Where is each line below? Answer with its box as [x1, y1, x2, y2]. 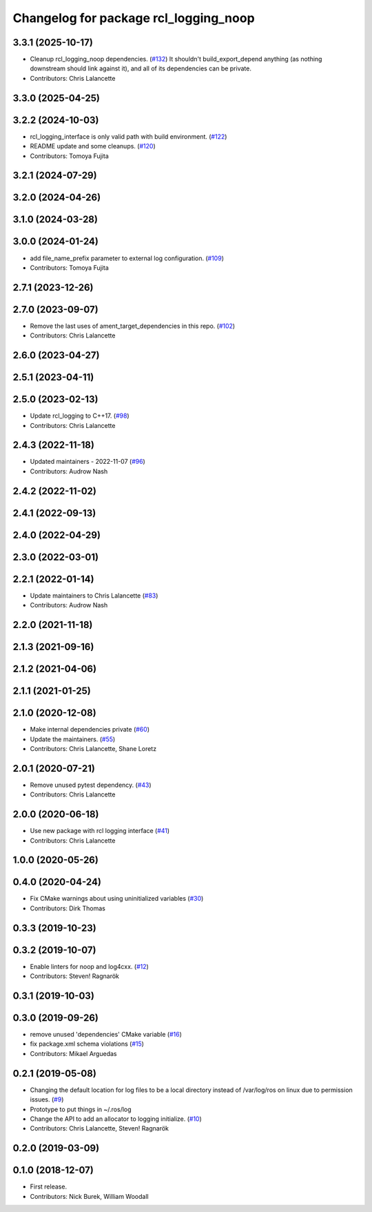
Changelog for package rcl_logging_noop [12, 10, 255, 26]
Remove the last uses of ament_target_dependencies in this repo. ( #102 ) [30, 322, 236, 330]
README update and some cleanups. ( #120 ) [30, 142, 156, 150]
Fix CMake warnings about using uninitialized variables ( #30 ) [30, 895, 204, 903]
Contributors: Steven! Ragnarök [30, 972, 120, 980]
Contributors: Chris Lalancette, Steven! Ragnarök [30, 1124, 169, 1133]
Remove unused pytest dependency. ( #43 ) [30, 781, 152, 789]
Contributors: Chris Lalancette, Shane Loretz [30, 744, 157, 752]
